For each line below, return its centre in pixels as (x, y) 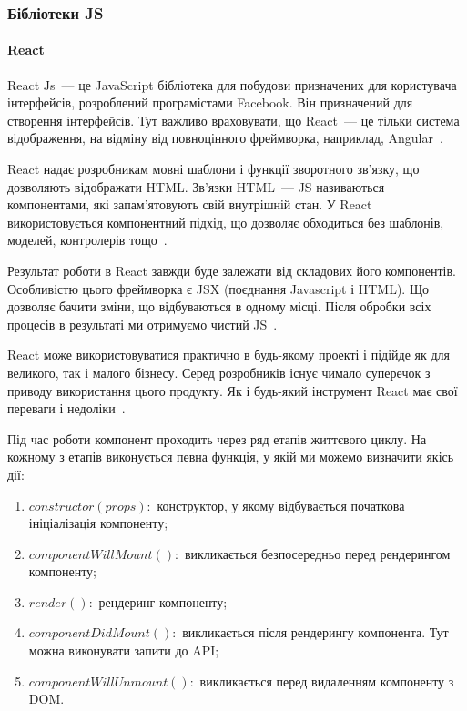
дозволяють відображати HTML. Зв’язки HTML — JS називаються (196, 186)
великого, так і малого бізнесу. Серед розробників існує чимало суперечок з (219, 372)
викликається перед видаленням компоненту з (327, 681)
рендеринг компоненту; (163, 601)
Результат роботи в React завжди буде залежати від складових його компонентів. (232, 270)
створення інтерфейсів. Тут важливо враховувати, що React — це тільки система (233, 120)
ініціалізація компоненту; (98, 523)
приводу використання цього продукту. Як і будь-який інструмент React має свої (233, 390)
